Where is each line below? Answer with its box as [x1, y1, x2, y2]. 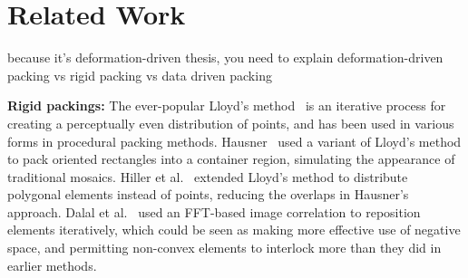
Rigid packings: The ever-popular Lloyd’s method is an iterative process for [7, 96, 446, 115]
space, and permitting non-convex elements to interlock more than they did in [7, 238, 442, 257]
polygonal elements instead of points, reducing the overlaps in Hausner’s [7, 185, 409, 204]
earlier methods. [7, 255, 97, 274]
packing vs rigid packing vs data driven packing [7, 65, 272, 84]
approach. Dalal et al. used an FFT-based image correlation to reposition [7, 202, 421, 221]
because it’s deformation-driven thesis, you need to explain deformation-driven [7, 48, 444, 67]
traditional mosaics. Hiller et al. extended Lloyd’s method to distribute [7, 167, 408, 186]
